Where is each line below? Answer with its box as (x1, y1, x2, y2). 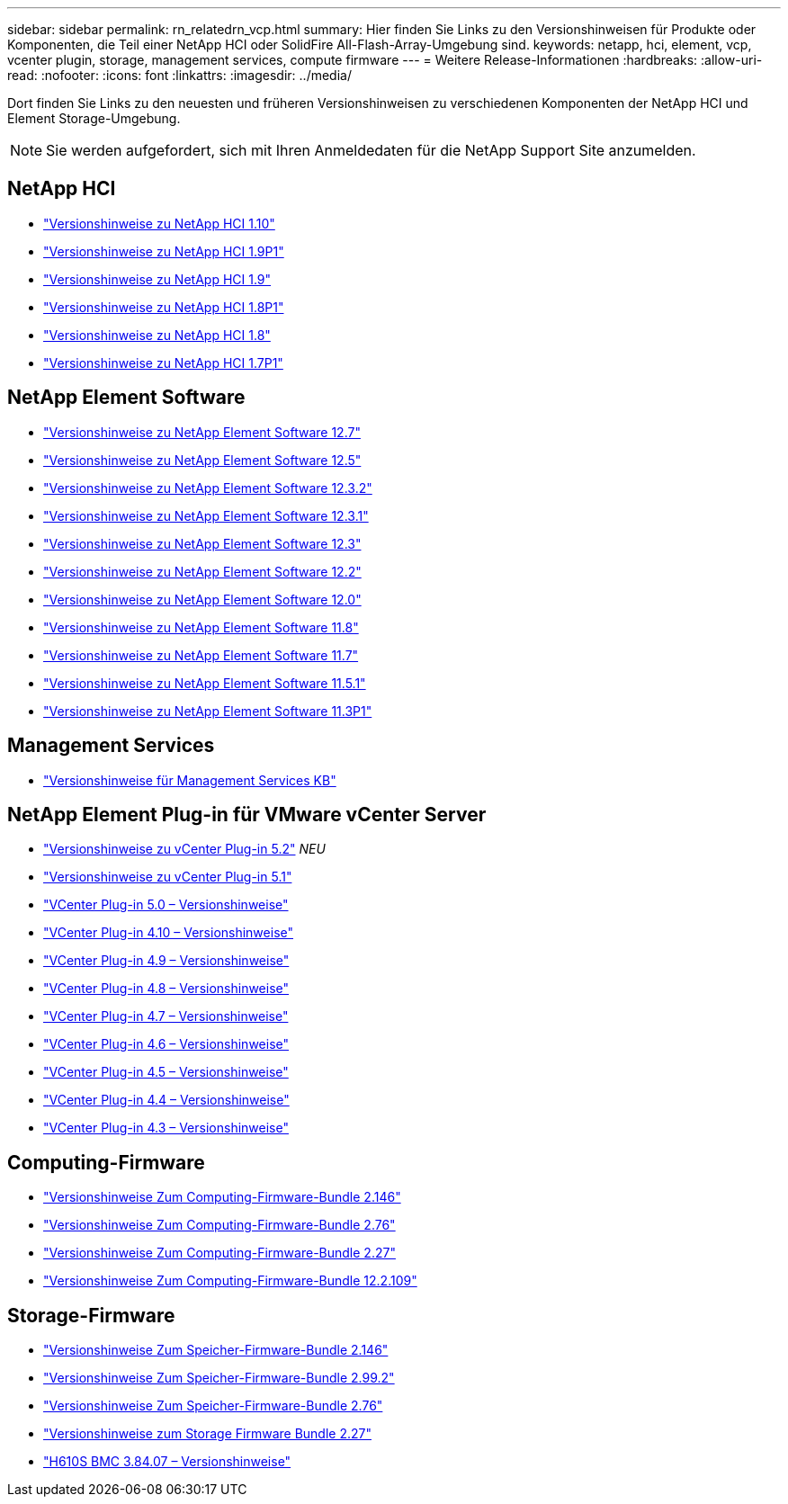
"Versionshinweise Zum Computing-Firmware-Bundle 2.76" (43, 1217, 396, 1233)
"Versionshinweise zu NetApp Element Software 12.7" (43, 424, 361, 440)
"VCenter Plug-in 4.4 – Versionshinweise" (43, 1092, 290, 1108)
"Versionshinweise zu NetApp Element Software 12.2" (43, 563, 362, 579)
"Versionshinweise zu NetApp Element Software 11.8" (43, 619, 359, 635)
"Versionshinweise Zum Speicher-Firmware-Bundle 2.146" (43, 1342, 389, 1358)
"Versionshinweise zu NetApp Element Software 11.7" (43, 647, 359, 663)
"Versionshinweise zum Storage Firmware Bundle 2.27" (43, 1426, 372, 1442)
